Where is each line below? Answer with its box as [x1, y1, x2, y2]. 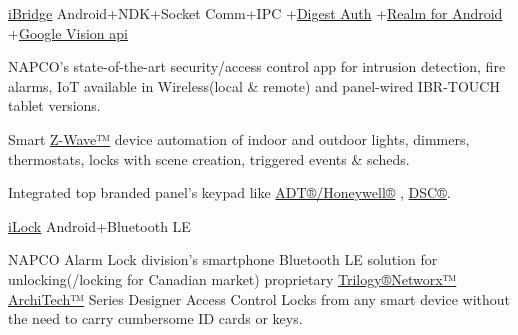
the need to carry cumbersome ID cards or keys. [8, 308, 303, 329]
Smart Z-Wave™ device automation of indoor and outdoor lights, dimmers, [8, 128, 470, 149]
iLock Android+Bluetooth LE [8, 215, 191, 236]
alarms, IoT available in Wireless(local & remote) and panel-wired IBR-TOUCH [8, 75, 500, 96]
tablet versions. [8, 95, 101, 116]
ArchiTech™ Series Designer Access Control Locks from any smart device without [8, 288, 511, 309]
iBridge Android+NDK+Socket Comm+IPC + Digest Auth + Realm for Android [8, 3, 503, 23]
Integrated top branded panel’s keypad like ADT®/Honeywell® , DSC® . [8, 182, 451, 203]
